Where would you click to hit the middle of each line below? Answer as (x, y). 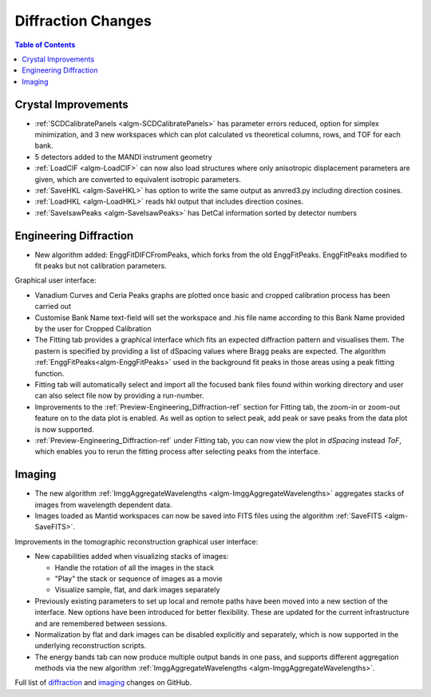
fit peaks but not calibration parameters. (101, 266)
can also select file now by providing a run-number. (119, 396)
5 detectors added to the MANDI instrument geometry (123, 156)
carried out (53, 307)
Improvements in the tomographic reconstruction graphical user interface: (136, 541)
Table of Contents (45, 45)
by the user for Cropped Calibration (93, 329)
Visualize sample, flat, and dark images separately (137, 590)
